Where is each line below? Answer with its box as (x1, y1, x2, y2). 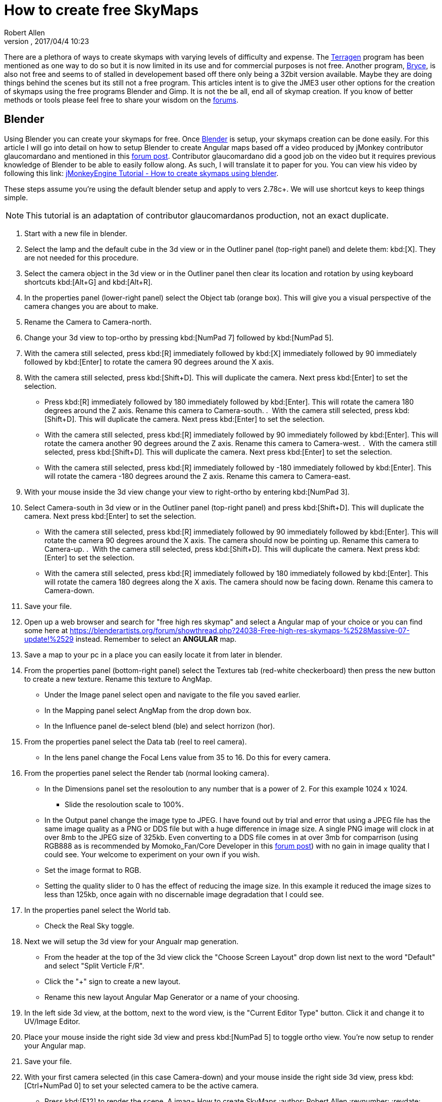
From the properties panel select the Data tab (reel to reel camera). (24, 737, 247, 746)
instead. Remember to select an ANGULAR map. (75, 634, 237, 643)
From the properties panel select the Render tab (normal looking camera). (24, 768, 269, 777)
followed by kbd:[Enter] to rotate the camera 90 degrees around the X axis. (24, 357, 274, 366)
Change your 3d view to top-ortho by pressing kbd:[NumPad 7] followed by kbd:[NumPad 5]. (24, 333, 334, 342)
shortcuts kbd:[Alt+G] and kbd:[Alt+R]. (24, 277, 153, 286)
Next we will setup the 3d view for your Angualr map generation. (24, 937, 239, 946)
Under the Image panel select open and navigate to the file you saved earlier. (44, 690, 301, 699)
